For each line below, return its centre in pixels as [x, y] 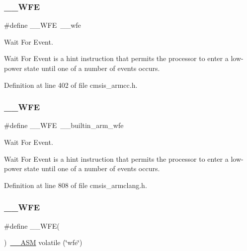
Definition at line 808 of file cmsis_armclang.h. [76, 185]
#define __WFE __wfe [42, 25]
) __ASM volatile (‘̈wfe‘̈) [43, 242]
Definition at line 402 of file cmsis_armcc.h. [71, 85]
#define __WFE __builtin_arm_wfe [64, 125]
